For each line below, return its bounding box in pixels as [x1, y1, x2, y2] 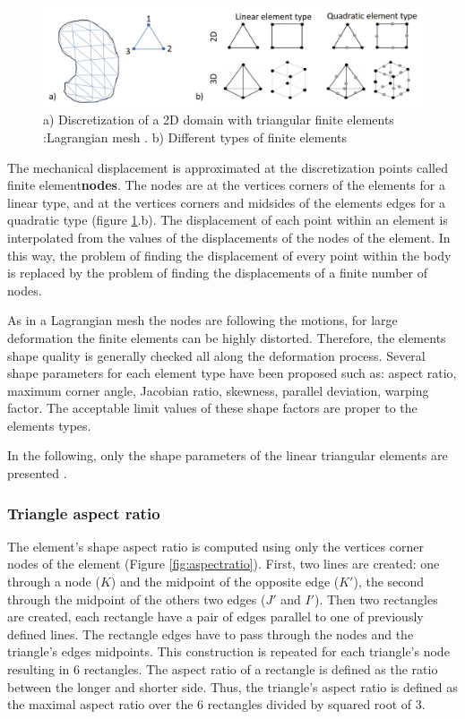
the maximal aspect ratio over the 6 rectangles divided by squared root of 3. [7, 695, 426, 714]
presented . [7, 464, 67, 483]
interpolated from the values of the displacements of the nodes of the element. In [7, 227, 451, 246]
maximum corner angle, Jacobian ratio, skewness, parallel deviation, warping [7, 381, 429, 399]
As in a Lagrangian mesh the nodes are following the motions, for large [7, 311, 398, 330]
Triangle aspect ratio [7, 501, 160, 524]
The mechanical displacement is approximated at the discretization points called [7, 158, 448, 176]
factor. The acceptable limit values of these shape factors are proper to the [7, 398, 418, 417]
